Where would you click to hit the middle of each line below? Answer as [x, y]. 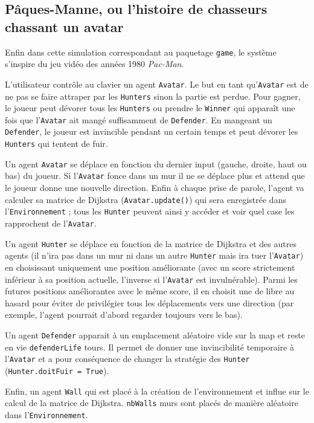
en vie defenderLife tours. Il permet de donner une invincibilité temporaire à [149, 347]
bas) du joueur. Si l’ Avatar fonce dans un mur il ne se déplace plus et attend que [155, 176]
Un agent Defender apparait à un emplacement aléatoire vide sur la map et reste [155, 335]
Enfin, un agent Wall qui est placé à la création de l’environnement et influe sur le [157, 391]
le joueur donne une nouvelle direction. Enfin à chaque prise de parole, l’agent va [155, 188]
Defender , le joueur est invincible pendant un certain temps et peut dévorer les [152, 131]
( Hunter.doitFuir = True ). [57, 370]
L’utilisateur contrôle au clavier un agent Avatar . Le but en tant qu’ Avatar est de [157, 84]
